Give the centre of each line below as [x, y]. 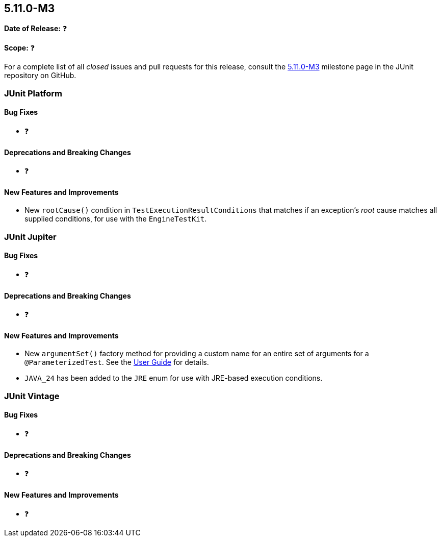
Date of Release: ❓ [36, 29]
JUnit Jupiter [30, 237]
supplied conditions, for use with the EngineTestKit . [116, 219]
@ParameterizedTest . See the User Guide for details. [117, 362]
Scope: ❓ [20, 48]
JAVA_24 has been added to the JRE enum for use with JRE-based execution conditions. [174, 378]
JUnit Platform [33, 93]
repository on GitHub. [40, 76]
